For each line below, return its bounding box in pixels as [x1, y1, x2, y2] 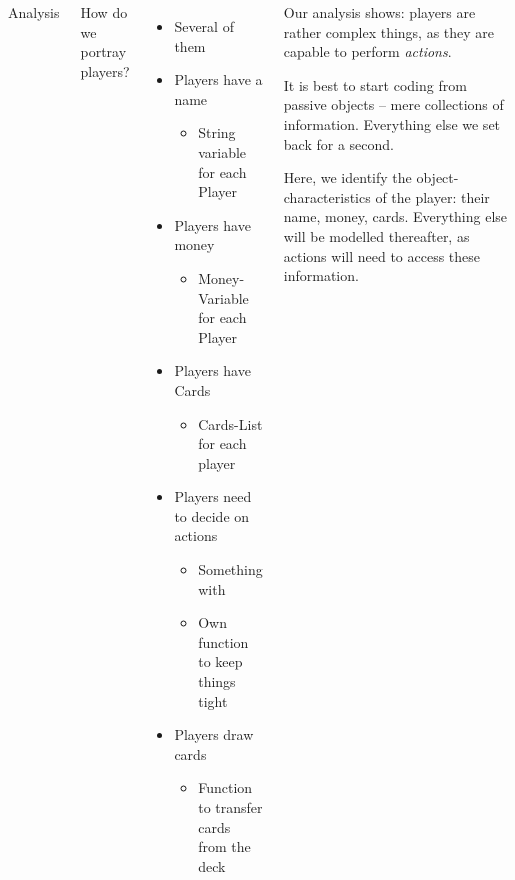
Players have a [174, 69, 263, 90]
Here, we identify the [283, 167, 412, 188]
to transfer [198, 797, 263, 817]
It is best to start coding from [283, 74, 467, 95]
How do [80, 2, 128, 22]
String [198, 122, 236, 143]
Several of [174, 16, 234, 36]
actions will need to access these [283, 245, 481, 266]
